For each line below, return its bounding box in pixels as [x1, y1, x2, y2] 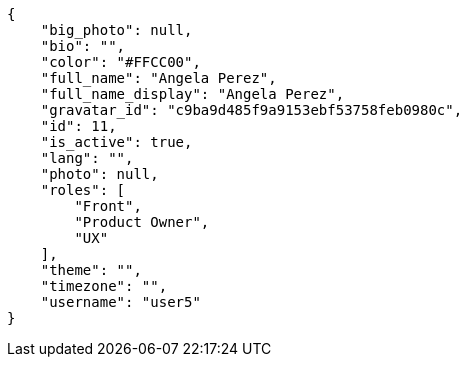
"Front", [74, 198, 142, 214]
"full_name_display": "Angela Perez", [40, 86, 345, 102]
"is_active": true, [40, 134, 193, 150]
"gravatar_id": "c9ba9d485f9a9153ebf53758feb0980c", [40, 102, 463, 118]
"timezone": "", [40, 278, 168, 294]
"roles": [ [40, 182, 126, 198]
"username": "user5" [40, 294, 201, 310]
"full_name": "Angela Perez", [40, 70, 277, 86]
